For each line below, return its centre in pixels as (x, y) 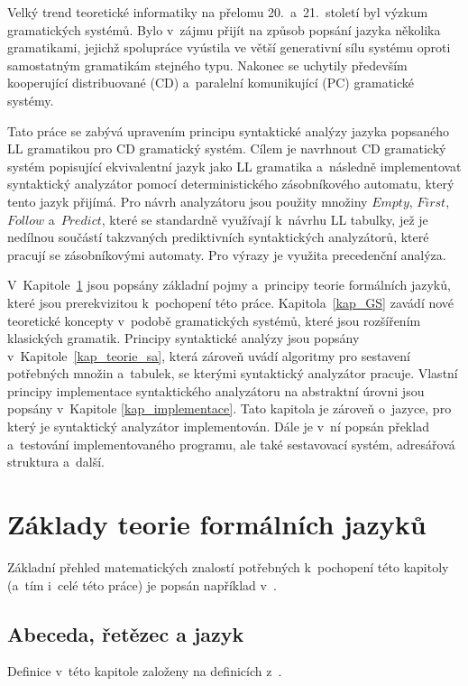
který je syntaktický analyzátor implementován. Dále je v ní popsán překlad (218, 426)
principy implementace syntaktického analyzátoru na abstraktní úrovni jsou (216, 390)
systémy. (31, 100)
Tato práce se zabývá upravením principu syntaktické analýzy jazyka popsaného (228, 130)
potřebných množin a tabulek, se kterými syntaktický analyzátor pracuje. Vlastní (233, 373)
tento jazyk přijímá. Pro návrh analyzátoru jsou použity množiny (188, 201)
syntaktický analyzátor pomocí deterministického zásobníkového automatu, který (231, 184)
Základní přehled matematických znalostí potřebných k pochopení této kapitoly (228, 566)
